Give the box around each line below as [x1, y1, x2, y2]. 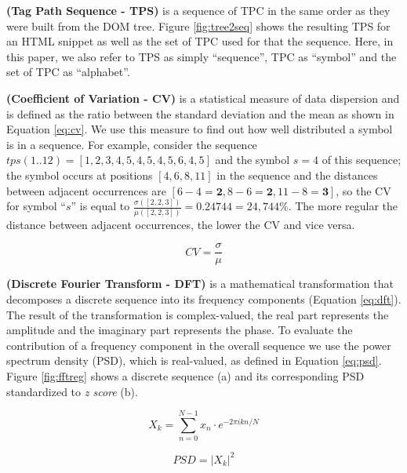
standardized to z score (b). [6, 383, 138, 399]
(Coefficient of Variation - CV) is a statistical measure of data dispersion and [6, 89, 400, 106]
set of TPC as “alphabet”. [6, 64, 130, 80]
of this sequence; [322, 151, 402, 168]
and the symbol [215, 151, 290, 168]
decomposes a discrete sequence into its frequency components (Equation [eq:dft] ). [6, 291, 402, 307]
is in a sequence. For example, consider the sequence [6, 136, 257, 152]
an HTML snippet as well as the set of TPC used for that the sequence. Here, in [6, 33, 394, 49]
